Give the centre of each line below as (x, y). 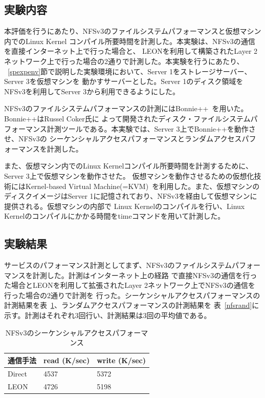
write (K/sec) (122, 360)
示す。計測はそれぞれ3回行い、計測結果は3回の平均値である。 (108, 315)
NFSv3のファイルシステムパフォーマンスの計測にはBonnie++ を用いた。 (126, 108)
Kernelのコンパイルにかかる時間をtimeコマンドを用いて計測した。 (115, 216)
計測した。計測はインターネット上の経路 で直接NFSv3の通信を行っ (145, 275)
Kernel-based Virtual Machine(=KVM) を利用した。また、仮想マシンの (142, 186)
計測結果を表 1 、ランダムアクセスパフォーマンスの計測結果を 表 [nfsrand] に (132, 305)
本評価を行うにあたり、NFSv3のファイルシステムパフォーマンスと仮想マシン (133, 31)
